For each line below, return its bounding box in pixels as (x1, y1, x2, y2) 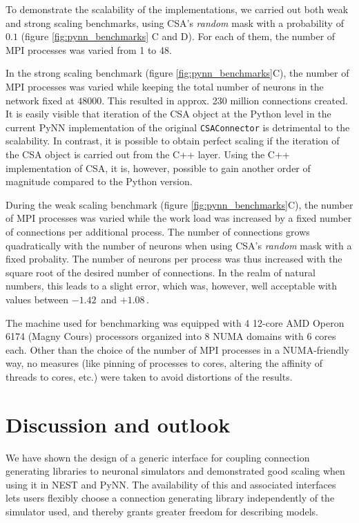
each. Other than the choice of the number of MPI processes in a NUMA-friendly (6, 342, 349, 356)
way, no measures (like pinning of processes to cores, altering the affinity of (6, 356, 323, 370)
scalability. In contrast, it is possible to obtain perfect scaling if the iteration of (6, 133, 340, 148)
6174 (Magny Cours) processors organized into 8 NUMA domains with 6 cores (6, 329, 336, 343)
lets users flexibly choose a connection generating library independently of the (6, 491, 335, 505)
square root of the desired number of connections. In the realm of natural (6, 265, 316, 279)
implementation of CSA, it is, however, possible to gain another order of (6, 160, 311, 175)
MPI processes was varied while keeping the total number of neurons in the (6, 79, 324, 93)
